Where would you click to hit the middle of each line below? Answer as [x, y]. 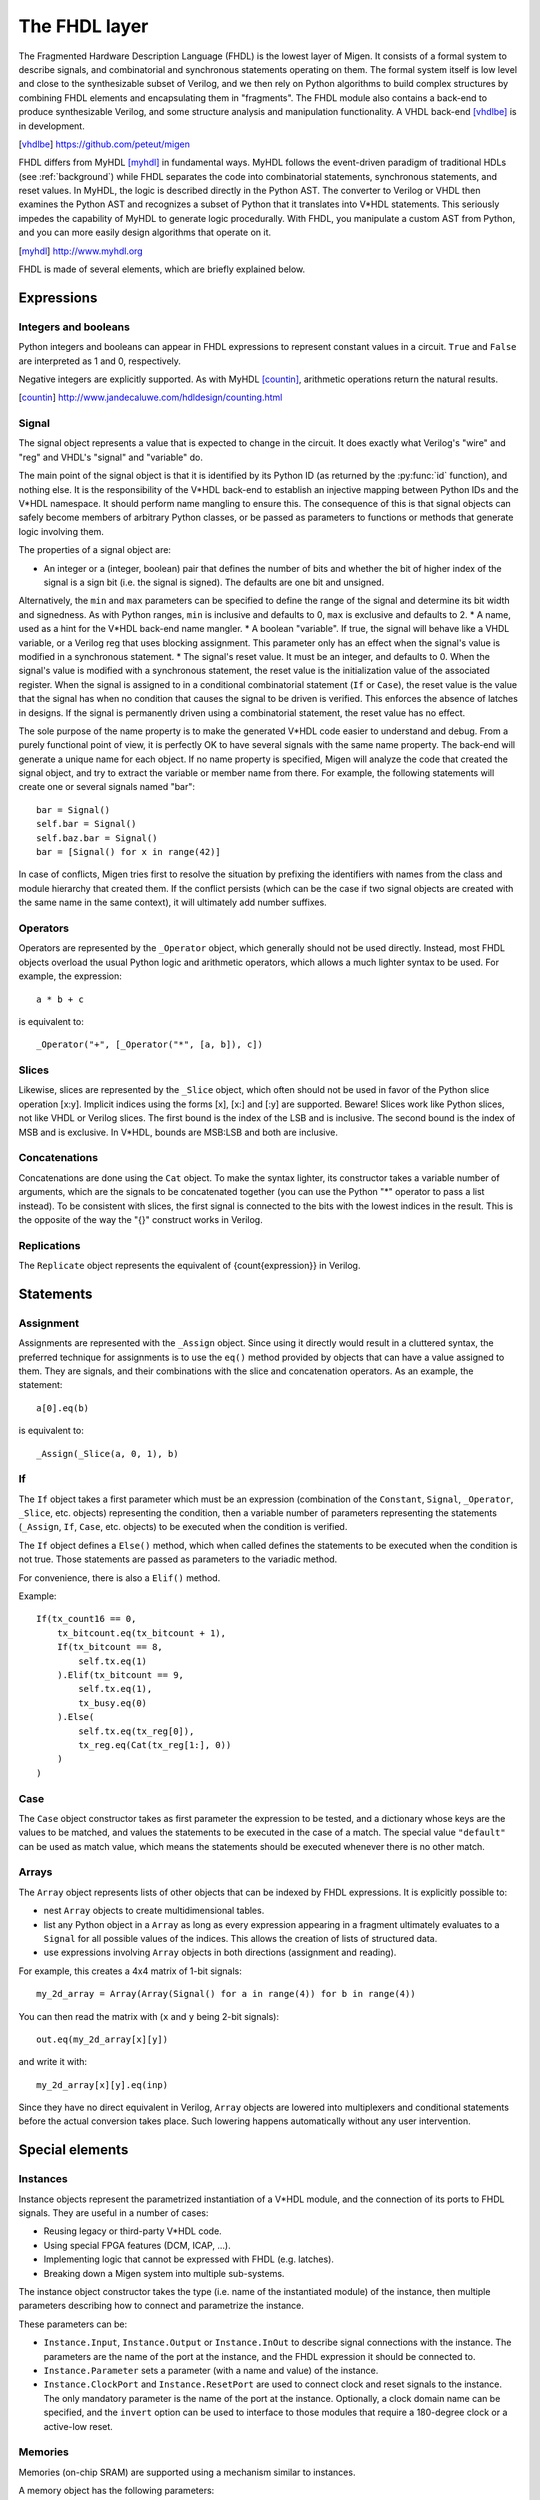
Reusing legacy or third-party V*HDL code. [132, 2231]
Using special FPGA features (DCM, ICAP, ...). [137, 2245]
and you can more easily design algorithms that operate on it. [145, 232]
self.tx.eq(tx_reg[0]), [136, 1731]
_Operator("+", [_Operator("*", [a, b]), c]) [150, 1044]
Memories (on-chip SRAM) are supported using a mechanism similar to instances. [187, 2472]
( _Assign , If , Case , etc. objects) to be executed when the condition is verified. [183, 1527]
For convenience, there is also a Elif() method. [119, 1577]
